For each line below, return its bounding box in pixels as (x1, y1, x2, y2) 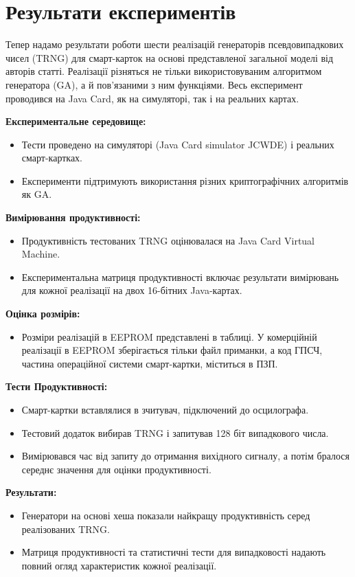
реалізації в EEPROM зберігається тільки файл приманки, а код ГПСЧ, (21, 343, 323, 357)
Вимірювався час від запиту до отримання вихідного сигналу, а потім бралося (21, 449, 350, 463)
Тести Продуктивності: (5, 379, 108, 394)
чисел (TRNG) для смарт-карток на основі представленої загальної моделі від (5, 50, 334, 65)
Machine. (21, 247, 60, 261)
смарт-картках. (21, 150, 83, 165)
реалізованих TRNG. (21, 521, 110, 536)
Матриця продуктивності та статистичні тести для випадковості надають (21, 545, 326, 559)
